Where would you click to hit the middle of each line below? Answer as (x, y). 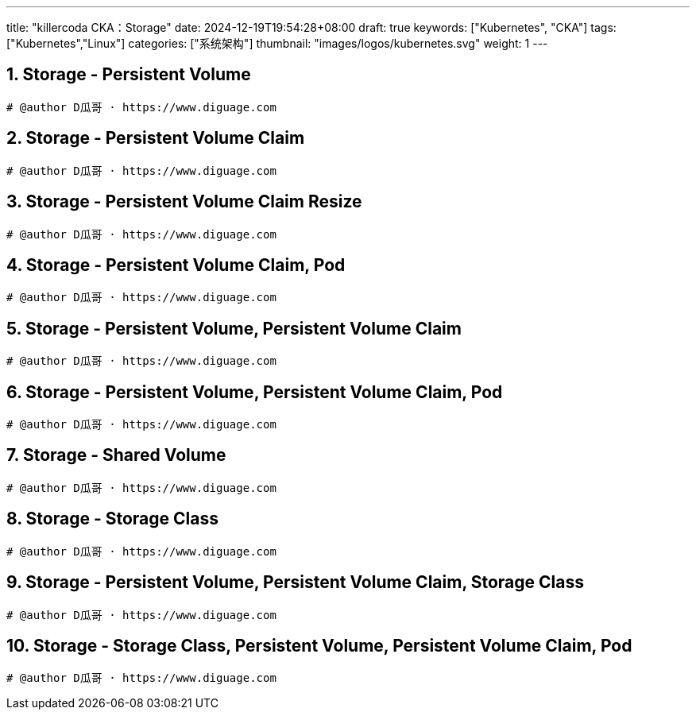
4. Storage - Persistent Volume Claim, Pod (176, 265)
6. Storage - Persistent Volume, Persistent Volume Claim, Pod (255, 392)
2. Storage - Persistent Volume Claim (156, 138)
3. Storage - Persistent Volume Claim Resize (184, 202)
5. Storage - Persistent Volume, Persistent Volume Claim (234, 328)
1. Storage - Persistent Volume (129, 75)
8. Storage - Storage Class (112, 519)
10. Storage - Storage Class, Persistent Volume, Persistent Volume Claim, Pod (319, 646)
